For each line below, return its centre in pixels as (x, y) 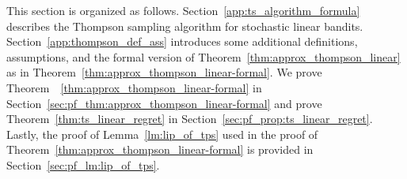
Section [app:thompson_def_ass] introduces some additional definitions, (182, 41)
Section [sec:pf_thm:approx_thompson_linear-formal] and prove (164, 103)
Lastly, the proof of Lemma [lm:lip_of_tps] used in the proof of (162, 134)
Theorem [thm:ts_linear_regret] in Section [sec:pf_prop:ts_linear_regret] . (190, 119)
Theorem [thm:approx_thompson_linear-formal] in (134, 87)
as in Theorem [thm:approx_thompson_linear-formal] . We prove (164, 72)
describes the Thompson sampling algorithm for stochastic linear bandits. (185, 26)
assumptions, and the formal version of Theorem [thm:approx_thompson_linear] (203, 56)
